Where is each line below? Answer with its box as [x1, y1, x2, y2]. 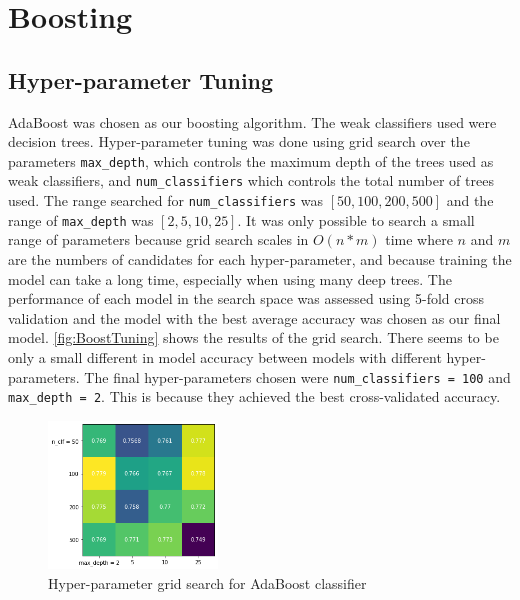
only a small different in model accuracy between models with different [8, 346, 442, 367]
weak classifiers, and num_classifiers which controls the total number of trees [8, 170, 494, 191]
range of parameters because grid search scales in [8, 229, 309, 250]
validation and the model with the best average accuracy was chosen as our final [8, 307, 501, 328]
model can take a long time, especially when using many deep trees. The [8, 268, 452, 289]
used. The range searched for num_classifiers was [8, 190, 323, 211]
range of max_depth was [8, 209, 154, 230]
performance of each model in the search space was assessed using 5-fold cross [8, 288, 485, 309]
